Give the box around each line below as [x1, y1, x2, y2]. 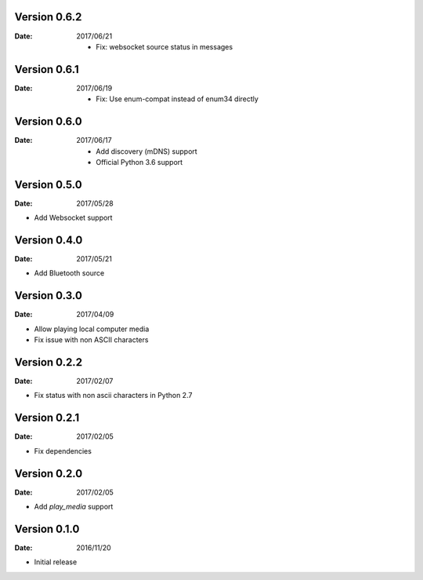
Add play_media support [34, 502, 114, 512]
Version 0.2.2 [14, 356, 82, 369]
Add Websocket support [34, 213, 113, 223]
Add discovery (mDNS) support [96, 146, 197, 156]
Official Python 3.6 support [96, 157, 183, 166]
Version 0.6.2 [14, 10, 82, 24]
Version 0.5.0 [14, 177, 82, 192]
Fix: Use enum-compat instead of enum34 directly [96, 94, 258, 104]
